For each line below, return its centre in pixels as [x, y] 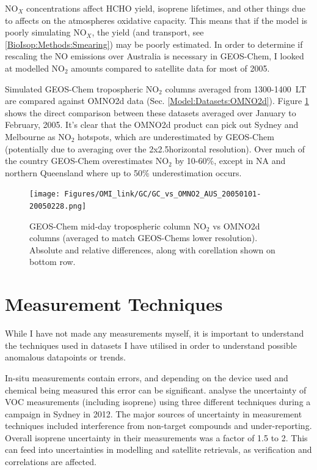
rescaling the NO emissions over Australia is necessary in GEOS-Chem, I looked [155, 56]
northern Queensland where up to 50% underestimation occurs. [123, 172]
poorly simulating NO [46, 32]
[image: [45, 194]
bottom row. [53, 262]
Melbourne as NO [38, 136]
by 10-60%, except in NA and [230, 161]
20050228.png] [58, 206]
